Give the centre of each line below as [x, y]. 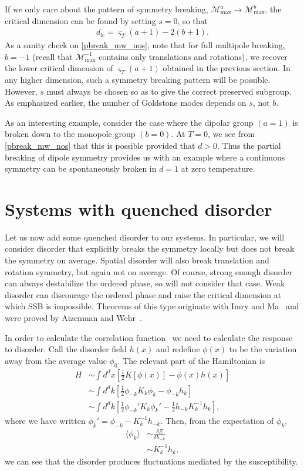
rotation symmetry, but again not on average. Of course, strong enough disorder [149, 271]
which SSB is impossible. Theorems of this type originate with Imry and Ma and [152, 306]
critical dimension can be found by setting [80, 20]
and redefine [178, 349]
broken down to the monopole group [70, 134]
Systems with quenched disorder [139, 208]
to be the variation [263, 349]
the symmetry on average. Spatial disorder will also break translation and [137, 260]
